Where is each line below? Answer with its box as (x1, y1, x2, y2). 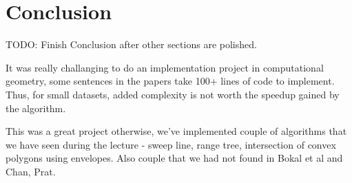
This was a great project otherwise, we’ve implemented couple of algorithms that (6, 124, 347, 138)
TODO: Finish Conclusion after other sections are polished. (6, 37, 257, 52)
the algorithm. (6, 100, 66, 115)
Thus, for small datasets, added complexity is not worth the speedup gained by (6, 87, 340, 101)
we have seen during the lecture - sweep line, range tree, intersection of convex (6, 137, 336, 151)
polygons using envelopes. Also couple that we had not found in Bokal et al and (6, 151, 343, 165)
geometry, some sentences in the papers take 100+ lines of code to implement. (6, 74, 335, 88)
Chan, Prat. (6, 164, 56, 178)
